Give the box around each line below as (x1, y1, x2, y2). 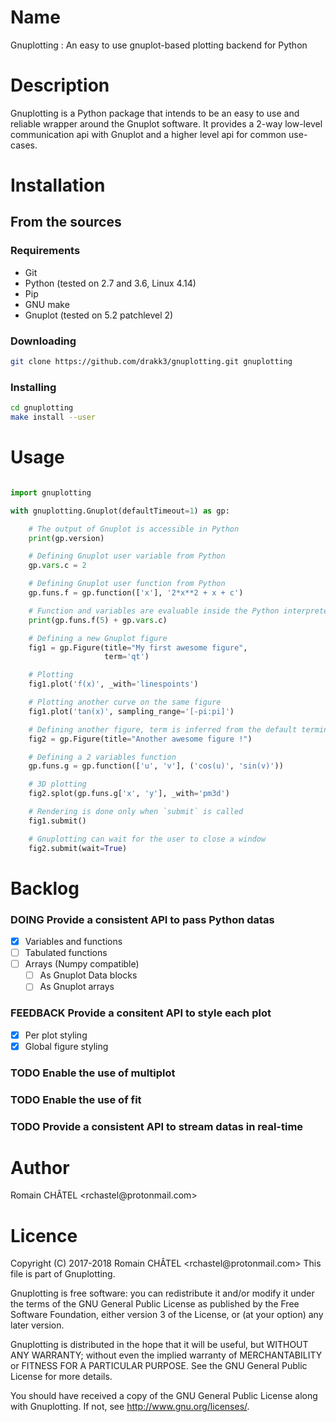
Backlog (10, 877, 80, 900)
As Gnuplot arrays (39, 981, 115, 993)
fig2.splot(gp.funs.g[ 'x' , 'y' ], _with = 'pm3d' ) (28, 789, 230, 799)
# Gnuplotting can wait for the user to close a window (28, 834, 267, 844)
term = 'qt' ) (104, 652, 150, 662)
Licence (10, 1224, 78, 1247)
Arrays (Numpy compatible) (24, 958, 140, 970)
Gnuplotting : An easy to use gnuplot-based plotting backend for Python (10, 39, 308, 51)
